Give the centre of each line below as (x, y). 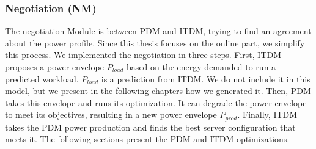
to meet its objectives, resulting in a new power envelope (111, 114)
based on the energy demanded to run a (201, 67)
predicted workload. (42, 78)
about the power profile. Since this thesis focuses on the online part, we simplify (155, 42)
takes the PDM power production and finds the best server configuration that (150, 127)
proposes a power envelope (54, 67)
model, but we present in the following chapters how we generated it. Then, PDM (158, 91)
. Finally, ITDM (267, 114)
